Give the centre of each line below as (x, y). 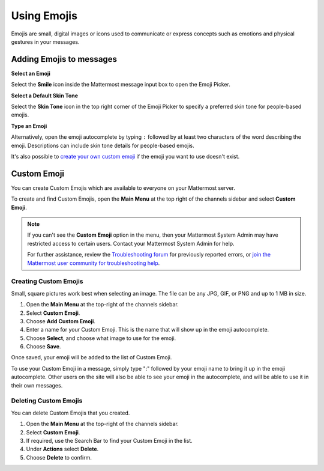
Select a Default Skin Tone (44, 96)
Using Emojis (44, 16)
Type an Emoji (29, 126)
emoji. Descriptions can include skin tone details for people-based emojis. (103, 145)
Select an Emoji (31, 73)
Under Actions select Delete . (62, 449)
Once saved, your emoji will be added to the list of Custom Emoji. (91, 357)
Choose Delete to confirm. (59, 457)
